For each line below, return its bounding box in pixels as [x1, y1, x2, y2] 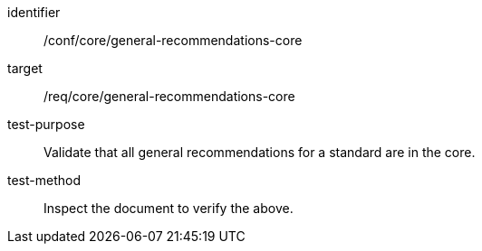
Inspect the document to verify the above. [43, 200, 294, 216]
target [7, 60, 43, 76]
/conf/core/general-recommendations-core [43, 33, 303, 48]
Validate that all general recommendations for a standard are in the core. [43, 144, 476, 160]
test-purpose [7, 116, 85, 132]
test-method [7, 172, 81, 188]
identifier [7, 5, 61, 20]
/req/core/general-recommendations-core [43, 88, 295, 104]
